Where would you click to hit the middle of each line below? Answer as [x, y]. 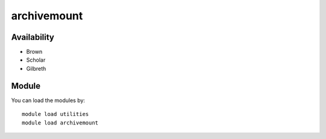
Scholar [36, 60]
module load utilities [56, 114]
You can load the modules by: [48, 100]
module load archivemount [60, 123]
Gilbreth [36, 68]
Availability [33, 37]
